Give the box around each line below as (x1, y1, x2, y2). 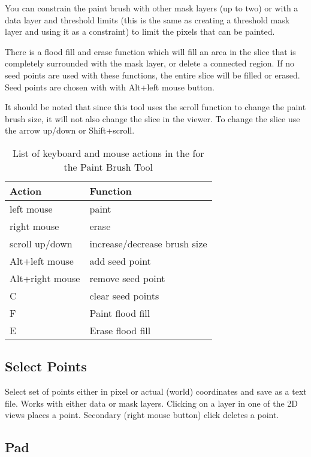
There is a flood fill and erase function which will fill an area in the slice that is (5, 45, 296, 57)
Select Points (5, 357, 87, 376)
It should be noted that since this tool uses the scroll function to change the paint (5, 101, 306, 113)
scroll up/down (10, 236, 73, 250)
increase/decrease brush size (89, 236, 207, 250)
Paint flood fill (89, 305, 150, 320)
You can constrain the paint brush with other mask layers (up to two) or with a (5, 2, 298, 14)
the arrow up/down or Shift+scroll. (5, 124, 135, 137)
